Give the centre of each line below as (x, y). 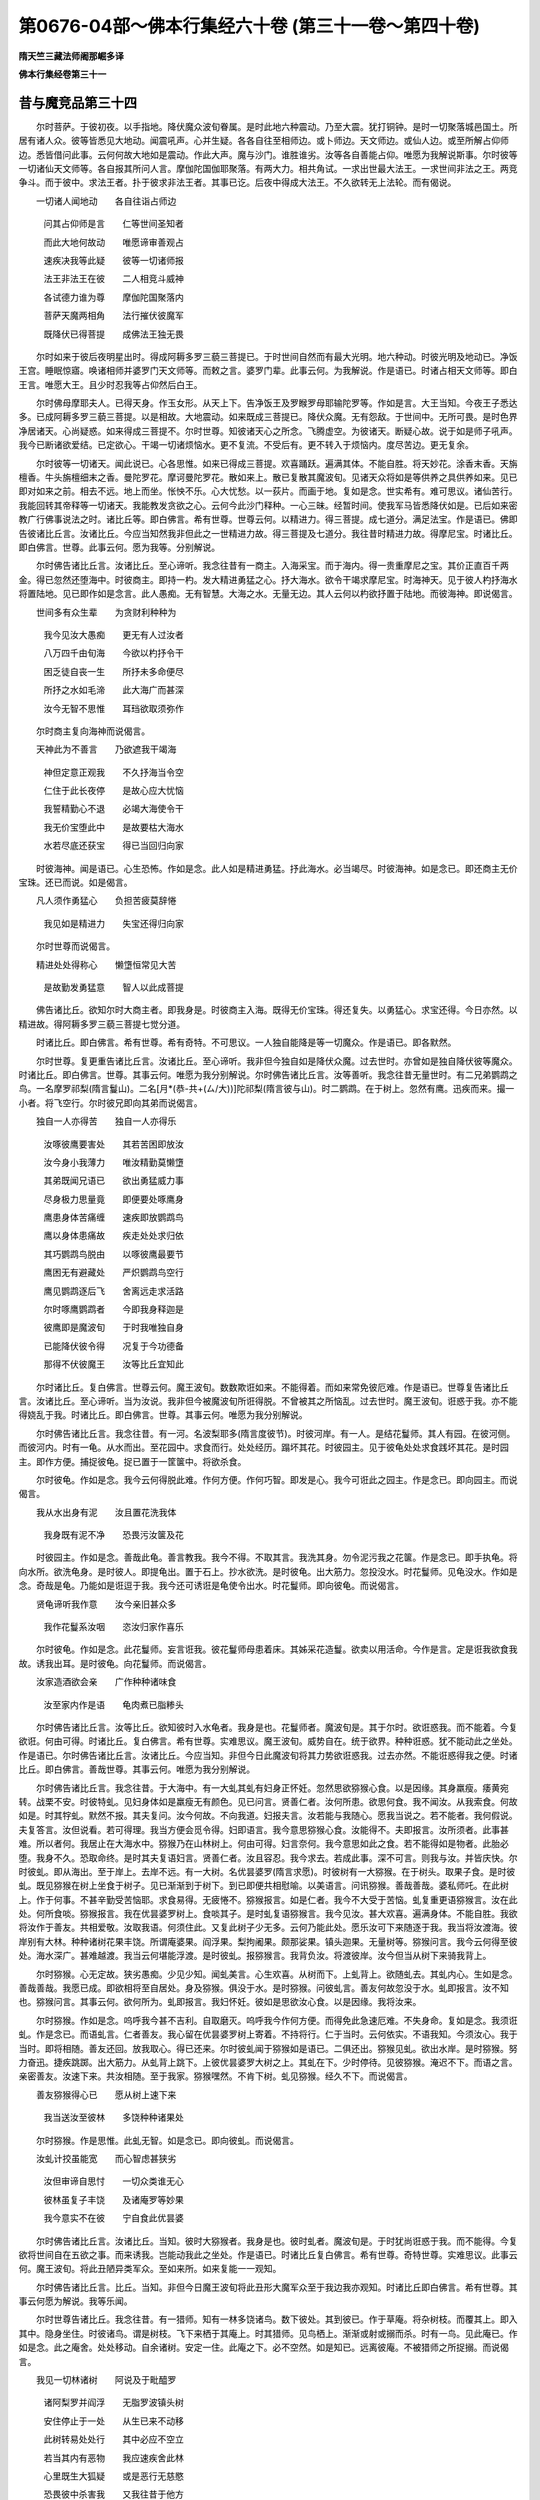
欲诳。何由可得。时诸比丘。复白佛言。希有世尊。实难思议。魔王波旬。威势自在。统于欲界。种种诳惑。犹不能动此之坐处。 (268, 1741)
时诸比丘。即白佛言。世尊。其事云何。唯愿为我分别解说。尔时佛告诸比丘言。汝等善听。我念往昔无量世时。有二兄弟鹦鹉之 (268, 1074)
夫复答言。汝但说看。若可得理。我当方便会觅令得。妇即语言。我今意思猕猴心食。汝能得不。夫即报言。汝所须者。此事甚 (263, 1829)
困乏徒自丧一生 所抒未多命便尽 (113, 671)
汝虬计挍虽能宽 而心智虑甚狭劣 (106, 2158)
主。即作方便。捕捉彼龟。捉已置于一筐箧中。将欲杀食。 (132, 1461)
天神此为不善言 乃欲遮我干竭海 (106, 749)
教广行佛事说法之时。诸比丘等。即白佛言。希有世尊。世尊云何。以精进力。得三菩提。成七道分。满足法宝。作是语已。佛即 (268, 519)
